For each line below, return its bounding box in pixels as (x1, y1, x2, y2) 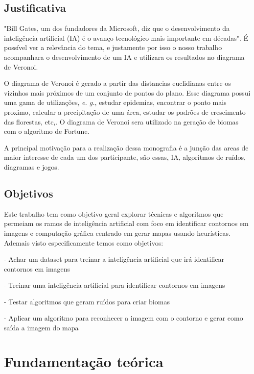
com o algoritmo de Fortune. (4, 126, 90, 136)
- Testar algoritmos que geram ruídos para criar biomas (4, 296, 170, 306)
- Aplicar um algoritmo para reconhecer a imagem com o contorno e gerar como (4, 313, 243, 323)
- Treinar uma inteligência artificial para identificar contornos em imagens (4, 280, 225, 290)
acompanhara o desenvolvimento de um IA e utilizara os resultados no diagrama (4, 51, 245, 62)
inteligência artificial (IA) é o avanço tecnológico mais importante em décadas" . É (4, 32, 249, 43)
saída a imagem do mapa (4, 323, 79, 333)
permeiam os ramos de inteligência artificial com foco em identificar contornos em (4, 218, 249, 228)
